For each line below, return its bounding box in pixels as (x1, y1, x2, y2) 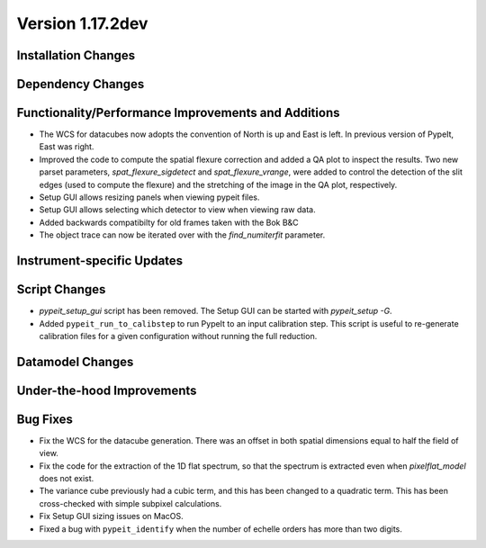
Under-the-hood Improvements (16, 382, 197, 398)
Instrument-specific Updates (16, 253, 184, 269)
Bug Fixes (16, 411, 74, 427)
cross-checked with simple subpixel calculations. (39, 498, 222, 508)
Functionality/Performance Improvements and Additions (16, 105, 340, 121)
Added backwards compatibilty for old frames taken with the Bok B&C (39, 217, 299, 228)
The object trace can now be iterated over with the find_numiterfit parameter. (39, 229, 326, 240)
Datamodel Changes (16, 354, 134, 369)
